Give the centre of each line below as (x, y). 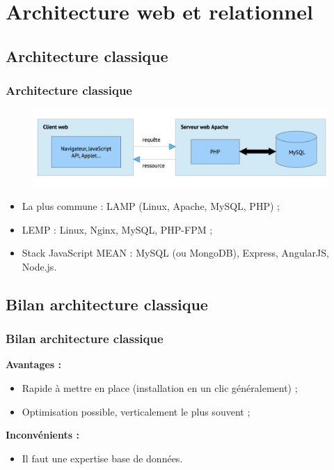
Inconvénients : (42, 435)
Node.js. (39, 266)
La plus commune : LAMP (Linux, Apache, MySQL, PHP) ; (151, 206)
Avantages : (33, 364)
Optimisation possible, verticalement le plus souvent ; (136, 411)
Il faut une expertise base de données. (102, 458)
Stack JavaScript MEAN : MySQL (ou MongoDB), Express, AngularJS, (175, 253)
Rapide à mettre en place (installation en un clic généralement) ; (160, 388)
